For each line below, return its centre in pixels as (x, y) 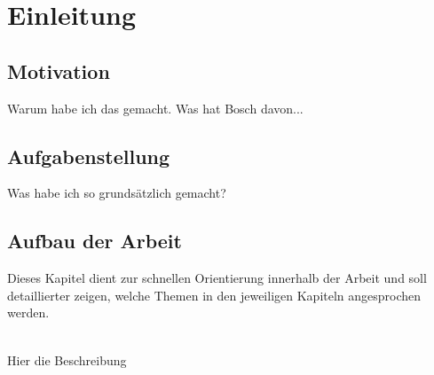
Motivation (59, 70)
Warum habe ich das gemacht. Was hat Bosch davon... (155, 108)
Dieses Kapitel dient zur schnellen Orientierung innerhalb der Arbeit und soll (217, 278)
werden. (28, 312)
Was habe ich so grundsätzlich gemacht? (117, 193)
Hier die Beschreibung (67, 359)
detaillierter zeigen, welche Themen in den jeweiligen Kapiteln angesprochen (214, 295)
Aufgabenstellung (89, 156)
